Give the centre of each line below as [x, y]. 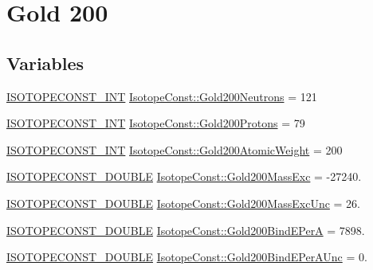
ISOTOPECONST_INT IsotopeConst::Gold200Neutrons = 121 [162, 96]
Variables [45, 63]
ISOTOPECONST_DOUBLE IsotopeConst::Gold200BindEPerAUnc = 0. [187, 257]
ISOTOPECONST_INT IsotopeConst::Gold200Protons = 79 [156, 123]
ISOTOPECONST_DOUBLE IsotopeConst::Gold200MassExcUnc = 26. [183, 203]
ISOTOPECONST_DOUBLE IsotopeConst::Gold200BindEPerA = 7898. [186, 230]
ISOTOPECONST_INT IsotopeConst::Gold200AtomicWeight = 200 [175, 149]
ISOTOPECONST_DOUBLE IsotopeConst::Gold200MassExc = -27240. [184, 176]
